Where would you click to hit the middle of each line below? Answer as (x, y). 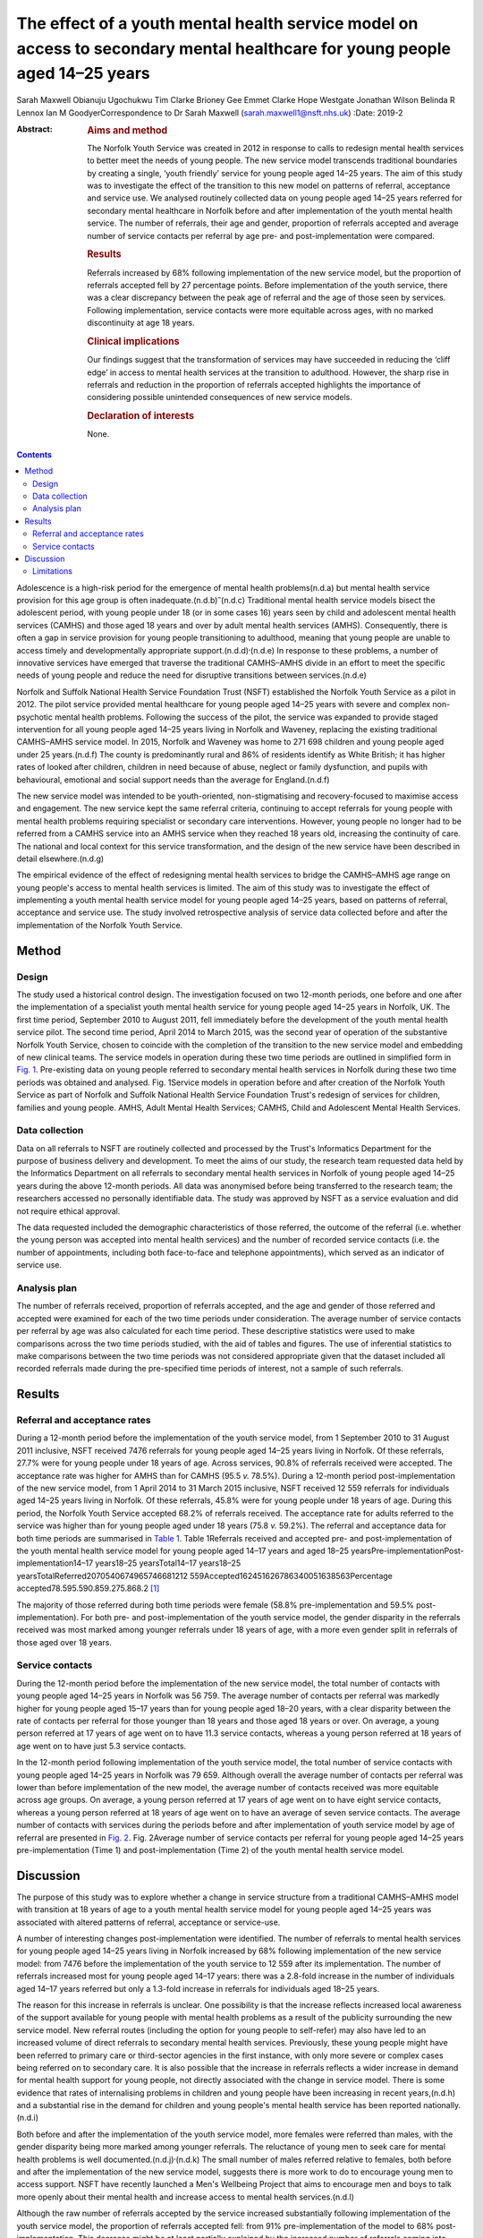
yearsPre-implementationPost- (407, 1550)
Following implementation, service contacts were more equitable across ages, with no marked (260, 310)
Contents (34, 454)
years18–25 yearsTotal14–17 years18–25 (168, 1563)
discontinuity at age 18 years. (141, 323)
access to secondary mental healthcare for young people (234, 48)
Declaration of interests (141, 416)
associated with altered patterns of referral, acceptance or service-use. (148, 1922)
